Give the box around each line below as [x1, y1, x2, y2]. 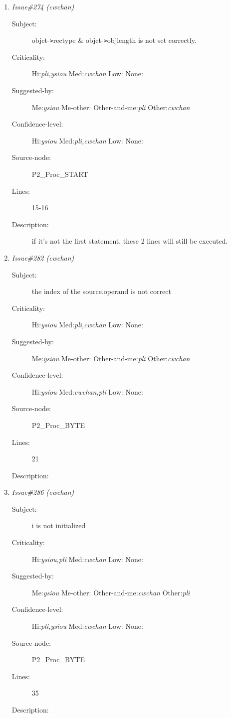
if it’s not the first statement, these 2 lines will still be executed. [31, 236, 228, 246]
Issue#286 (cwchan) [11, 487, 74, 497]
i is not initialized [31, 520, 86, 531]
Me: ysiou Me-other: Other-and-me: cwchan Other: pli [31, 587, 190, 597]
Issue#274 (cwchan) [11, 1, 74, 11]
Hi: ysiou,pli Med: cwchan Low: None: [31, 554, 143, 564]
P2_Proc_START [31, 169, 88, 179]
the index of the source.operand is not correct [31, 286, 171, 296]
